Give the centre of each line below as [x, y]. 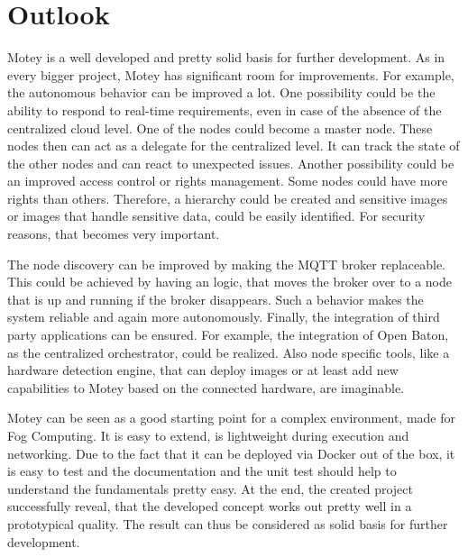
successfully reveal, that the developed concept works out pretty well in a [210, 506]
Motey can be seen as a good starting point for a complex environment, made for [231, 418]
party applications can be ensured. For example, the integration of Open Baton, [228, 335]
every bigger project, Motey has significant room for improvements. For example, [231, 74]
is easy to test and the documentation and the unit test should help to [202, 471]
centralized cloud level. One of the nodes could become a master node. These [220, 128]
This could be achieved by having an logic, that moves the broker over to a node [229, 282]
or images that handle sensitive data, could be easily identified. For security [216, 216]
